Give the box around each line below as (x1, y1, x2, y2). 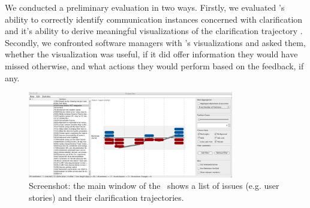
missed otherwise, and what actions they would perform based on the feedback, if (5, 59, 304, 72)
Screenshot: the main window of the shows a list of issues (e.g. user (29, 179, 279, 192)
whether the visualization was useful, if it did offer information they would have (5, 48, 298, 60)
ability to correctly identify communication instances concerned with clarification (5, 13, 303, 25)
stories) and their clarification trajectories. (29, 191, 184, 203)
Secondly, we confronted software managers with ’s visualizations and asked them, (5, 36, 306, 48)
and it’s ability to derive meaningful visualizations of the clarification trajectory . (5, 25, 303, 37)
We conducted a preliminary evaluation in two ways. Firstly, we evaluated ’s (5, 1, 285, 13)
